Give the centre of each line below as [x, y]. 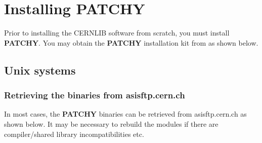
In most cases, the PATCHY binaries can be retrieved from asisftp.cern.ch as [125, 114]
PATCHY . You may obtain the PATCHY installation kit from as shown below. [131, 42]
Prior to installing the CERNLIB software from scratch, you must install [117, 33]
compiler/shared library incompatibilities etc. [74, 134]
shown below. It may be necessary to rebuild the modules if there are [111, 123]
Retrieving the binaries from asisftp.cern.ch [95, 95]
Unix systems [40, 70]
